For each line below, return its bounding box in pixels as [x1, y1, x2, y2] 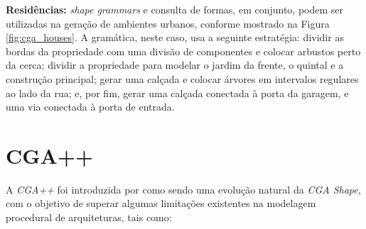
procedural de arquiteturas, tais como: [6, 210, 172, 225]
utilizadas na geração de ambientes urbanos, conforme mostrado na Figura [6, 16, 330, 30]
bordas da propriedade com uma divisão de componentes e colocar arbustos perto [6, 43, 361, 58]
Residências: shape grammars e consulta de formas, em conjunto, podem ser [6, 2, 344, 16]
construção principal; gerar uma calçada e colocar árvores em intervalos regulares [6, 71, 359, 86]
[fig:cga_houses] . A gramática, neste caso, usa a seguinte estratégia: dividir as [6, 30, 344, 45]
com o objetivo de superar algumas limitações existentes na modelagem [6, 196, 316, 211]
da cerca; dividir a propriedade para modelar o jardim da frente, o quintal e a [6, 57, 344, 72]
